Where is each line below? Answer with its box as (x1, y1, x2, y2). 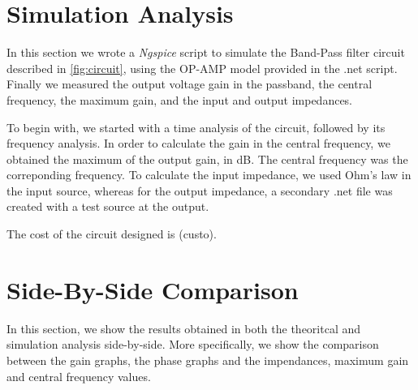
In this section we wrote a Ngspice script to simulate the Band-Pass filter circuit (6, 44, 405, 61)
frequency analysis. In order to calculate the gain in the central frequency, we (6, 135, 390, 152)
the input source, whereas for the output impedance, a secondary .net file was (6, 182, 393, 199)
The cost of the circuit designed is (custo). (6, 225, 217, 242)
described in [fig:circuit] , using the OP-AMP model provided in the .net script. (6, 59, 398, 76)
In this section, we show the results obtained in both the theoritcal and (6, 319, 361, 336)
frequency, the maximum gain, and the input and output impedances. (6, 91, 353, 108)
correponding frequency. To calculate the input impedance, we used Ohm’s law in (6, 166, 412, 183)
